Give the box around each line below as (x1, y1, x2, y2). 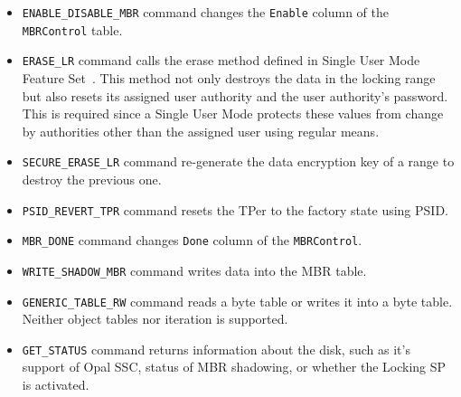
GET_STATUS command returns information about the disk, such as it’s (22, 339, 410, 358)
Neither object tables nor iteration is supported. (22, 309, 288, 328)
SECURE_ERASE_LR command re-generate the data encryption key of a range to (22, 152, 455, 171)
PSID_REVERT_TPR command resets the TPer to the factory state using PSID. (22, 200, 448, 219)
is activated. (22, 375, 89, 394)
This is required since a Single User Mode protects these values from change (22, 104, 444, 123)
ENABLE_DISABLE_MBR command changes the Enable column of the (22, 3, 389, 21)
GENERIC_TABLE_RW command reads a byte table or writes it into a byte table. (22, 291, 453, 310)
